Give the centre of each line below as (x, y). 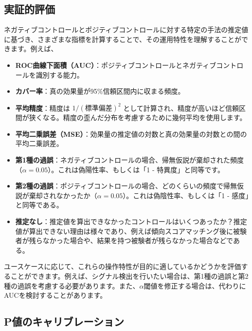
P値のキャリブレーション (64, 321)
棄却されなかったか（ (63, 195)
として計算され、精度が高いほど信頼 (181, 108)
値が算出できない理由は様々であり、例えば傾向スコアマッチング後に (124, 231)
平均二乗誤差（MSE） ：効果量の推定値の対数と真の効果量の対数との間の (131, 134)
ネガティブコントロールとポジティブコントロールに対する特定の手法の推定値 (126, 30)
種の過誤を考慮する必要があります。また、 (72, 285)
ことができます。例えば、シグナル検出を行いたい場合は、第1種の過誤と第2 (129, 276)
